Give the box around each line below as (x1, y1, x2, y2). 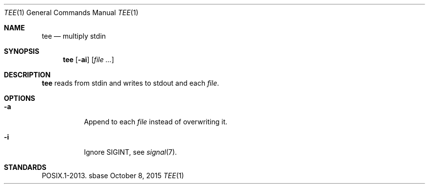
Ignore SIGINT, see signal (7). (84, 148, 177, 156)
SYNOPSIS (4, 47, 40, 55)
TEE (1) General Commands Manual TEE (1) (4, 8, 139, 17)
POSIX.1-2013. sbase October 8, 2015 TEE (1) (42, 171, 184, 180)
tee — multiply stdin (42, 32, 106, 40)
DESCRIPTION (4, 70, 51, 79)
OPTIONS (4, 94, 35, 102)
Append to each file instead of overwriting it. (84, 117, 228, 126)
